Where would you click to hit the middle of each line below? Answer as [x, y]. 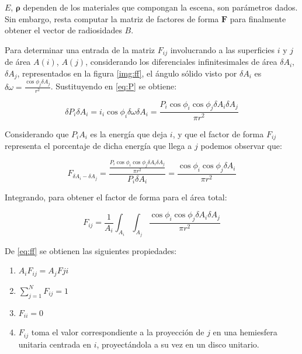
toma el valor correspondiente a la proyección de [118, 332]
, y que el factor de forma [218, 133]
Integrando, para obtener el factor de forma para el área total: [116, 197]
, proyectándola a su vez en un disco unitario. [178, 344]
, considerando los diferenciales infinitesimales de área [181, 62]
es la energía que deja [129, 133]
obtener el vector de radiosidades [63, 30]
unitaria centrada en [55, 344]
